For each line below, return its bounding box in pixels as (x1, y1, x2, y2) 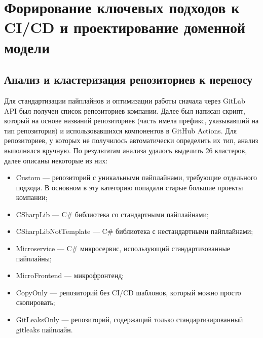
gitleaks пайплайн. (16, 324, 73, 334)
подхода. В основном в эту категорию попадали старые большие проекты (16, 182, 243, 192)
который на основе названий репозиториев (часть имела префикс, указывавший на (4, 115, 259, 126)
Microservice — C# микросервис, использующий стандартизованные (16, 243, 231, 254)
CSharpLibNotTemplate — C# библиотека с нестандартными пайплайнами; (16, 226, 253, 236)
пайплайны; (16, 253, 52, 263)
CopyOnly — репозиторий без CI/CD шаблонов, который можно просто (16, 287, 241, 297)
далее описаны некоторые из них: (4, 155, 108, 165)
